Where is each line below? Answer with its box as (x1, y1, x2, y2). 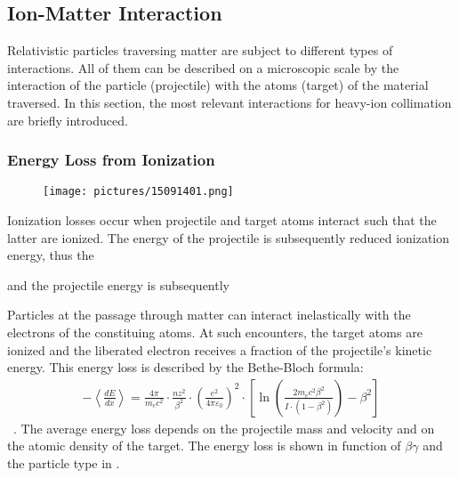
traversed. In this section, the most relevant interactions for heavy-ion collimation (7, 93, 452, 111)
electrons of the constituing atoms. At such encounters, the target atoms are (7, 323, 423, 342)
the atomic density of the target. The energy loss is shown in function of (7, 436, 401, 455)
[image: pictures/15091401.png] (43, 185, 234, 198)
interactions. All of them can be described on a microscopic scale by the (7, 58, 399, 77)
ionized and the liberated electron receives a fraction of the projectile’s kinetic (7, 340, 432, 359)
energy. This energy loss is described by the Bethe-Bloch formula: (7, 358, 364, 377)
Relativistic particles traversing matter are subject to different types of (7, 41, 393, 60)
